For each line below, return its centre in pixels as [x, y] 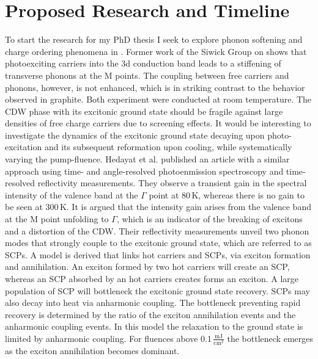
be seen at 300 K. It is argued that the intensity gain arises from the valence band [158, 207]
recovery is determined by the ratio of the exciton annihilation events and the [150, 314]
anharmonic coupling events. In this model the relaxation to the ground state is [154, 326]
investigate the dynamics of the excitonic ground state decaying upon [135, 135]
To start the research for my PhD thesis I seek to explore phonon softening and [154, 39]
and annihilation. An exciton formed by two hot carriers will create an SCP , [147, 267]
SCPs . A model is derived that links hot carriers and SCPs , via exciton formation [158, 254]
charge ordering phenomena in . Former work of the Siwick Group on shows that [156, 51]
